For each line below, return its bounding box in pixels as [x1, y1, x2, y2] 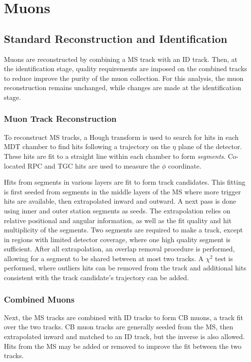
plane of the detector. [178, 141, 242, 152]
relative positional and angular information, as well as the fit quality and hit [4, 215, 232, 225]
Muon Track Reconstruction [4, 113, 117, 125]
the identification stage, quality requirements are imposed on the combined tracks [4, 63, 247, 74]
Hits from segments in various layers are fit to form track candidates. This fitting [4, 177, 246, 187]
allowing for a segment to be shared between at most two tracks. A [4, 253, 204, 263]
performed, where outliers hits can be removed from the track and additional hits [4, 263, 246, 273]
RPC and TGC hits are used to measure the [27, 160, 160, 171]
